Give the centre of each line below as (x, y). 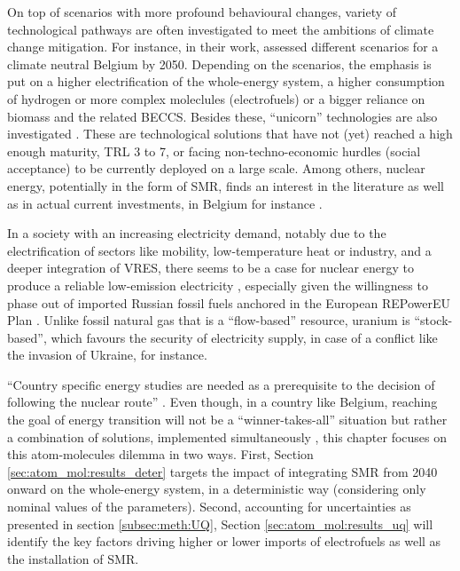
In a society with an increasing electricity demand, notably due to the (197, 233)
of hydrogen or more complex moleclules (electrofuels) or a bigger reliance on (216, 98)
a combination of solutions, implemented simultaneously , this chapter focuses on (227, 436)
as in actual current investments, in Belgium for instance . (165, 203)
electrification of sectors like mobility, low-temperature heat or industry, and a (219, 250)
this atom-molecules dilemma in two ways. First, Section (160, 454)
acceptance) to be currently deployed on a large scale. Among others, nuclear (216, 168)
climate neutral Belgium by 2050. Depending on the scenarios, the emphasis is (219, 63)
